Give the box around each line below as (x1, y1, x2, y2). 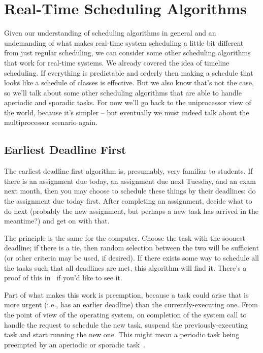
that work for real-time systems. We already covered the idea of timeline (4, 57, 229, 68)
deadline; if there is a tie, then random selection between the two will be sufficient (4, 242, 259, 253)
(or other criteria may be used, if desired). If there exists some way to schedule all (4, 252, 259, 263)
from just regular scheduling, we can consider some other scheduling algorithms (4, 47, 251, 58)
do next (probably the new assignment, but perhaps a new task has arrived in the (4, 205, 259, 216)
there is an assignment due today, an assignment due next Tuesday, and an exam (4, 175, 256, 186)
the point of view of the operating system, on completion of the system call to (4, 309, 247, 319)
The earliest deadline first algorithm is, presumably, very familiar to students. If (4, 166, 253, 176)
